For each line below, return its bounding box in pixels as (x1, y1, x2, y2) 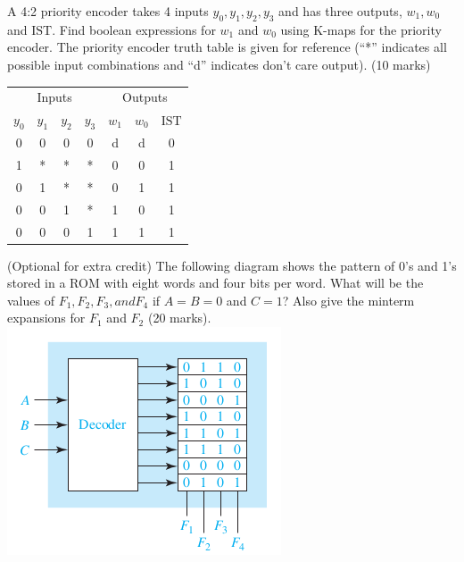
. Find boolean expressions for (52, 20, 216, 38)
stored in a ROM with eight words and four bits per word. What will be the (7, 273, 424, 292)
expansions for (7, 308, 86, 327)
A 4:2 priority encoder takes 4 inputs (7, 2, 209, 20)
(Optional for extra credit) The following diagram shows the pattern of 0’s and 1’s (7, 256, 457, 274)
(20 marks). (147, 308, 211, 327)
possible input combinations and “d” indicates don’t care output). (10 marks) (7, 55, 431, 73)
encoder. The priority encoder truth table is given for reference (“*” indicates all (7, 38, 447, 56)
